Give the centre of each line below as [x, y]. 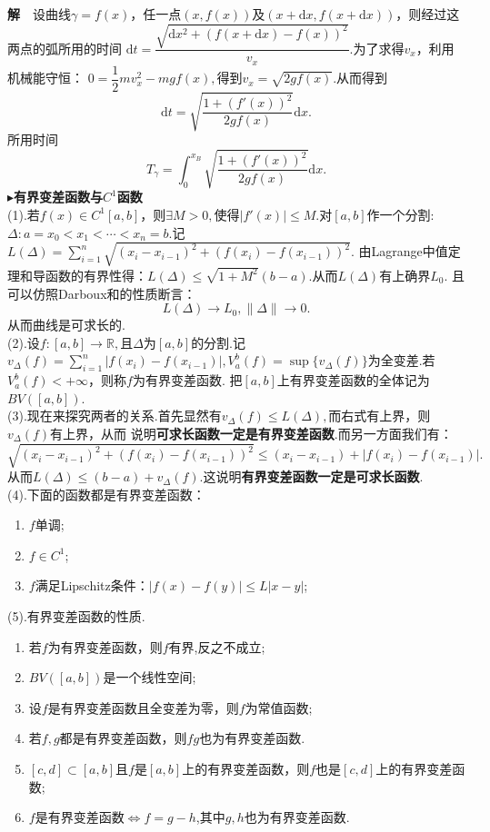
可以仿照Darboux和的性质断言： [102, 293]
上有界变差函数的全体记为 [353, 380]
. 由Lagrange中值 [399, 251]
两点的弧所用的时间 [65, 48]
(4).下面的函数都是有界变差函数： [106, 494]
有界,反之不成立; [217, 646]
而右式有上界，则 [380, 416]
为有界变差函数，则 [105, 646]
